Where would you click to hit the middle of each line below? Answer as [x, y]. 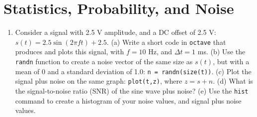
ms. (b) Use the [221, 52]
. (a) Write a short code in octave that [166, 42]
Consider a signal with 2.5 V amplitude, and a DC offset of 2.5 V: [116, 32]
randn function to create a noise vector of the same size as [104, 61]
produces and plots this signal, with [70, 52]
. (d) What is [233, 81]
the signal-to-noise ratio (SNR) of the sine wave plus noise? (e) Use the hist [132, 90]
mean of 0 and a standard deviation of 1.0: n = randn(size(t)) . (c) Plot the [133, 71]
